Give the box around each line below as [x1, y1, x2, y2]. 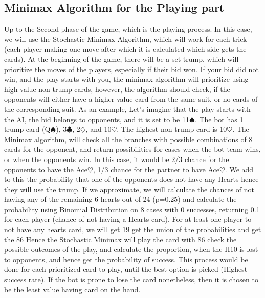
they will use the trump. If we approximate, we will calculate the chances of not [4, 184, 255, 194]
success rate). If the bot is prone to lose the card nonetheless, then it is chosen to [4, 274, 258, 285]
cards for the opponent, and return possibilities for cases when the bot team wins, [4, 144, 261, 154]
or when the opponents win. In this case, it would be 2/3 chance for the [4, 153, 229, 164]
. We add [225, 164, 254, 174]
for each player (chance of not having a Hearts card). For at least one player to [4, 214, 252, 224]
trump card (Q [4, 124, 51, 134]
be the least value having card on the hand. [4, 284, 141, 294]
